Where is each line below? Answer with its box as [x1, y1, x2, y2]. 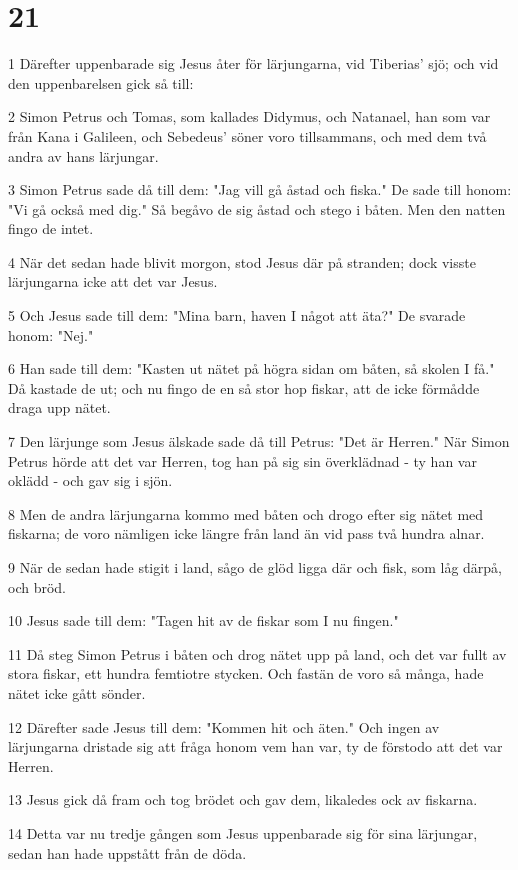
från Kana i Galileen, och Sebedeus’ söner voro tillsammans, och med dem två [8, 125, 487, 146]
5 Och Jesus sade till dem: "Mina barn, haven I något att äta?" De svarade [8, 305, 466, 326]
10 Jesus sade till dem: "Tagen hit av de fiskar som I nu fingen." [8, 610, 399, 631]
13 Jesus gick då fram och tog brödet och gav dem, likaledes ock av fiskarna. [8, 789, 478, 810]
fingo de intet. [8, 218, 94, 239]
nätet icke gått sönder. [8, 682, 146, 703]
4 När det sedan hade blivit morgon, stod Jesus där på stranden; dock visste [8, 251, 476, 272]
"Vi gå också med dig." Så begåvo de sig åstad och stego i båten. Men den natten [8, 198, 506, 219]
